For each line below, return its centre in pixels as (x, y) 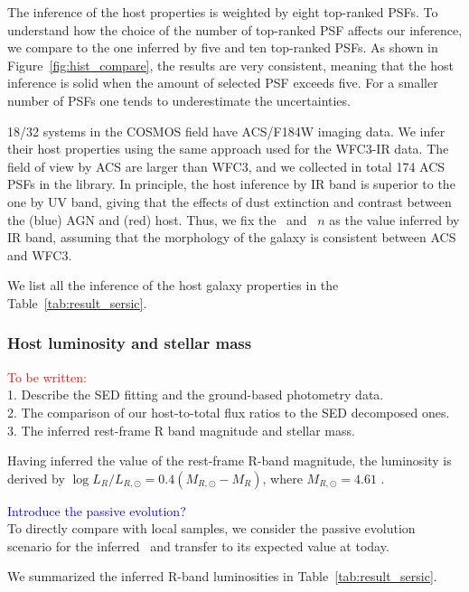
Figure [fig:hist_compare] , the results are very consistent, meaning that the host (230, 65)
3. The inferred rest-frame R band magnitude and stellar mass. (181, 430)
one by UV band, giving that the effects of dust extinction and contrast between (230, 201)
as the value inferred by (394, 219)
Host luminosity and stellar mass (130, 343)
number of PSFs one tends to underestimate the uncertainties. (179, 100)
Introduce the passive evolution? (97, 510)
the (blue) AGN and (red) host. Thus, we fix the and (157, 219)
